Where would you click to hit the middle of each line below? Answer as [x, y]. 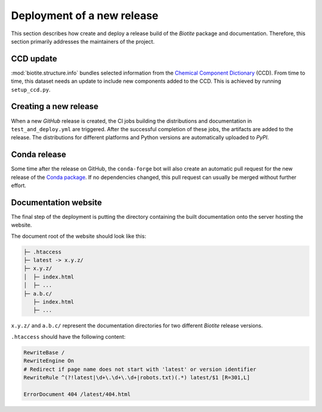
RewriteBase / [44, 352]
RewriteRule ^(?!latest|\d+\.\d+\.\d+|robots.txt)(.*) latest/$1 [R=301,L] [137, 377]
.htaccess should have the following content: [68, 336]
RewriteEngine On [49, 361]
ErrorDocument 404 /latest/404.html [77, 394]
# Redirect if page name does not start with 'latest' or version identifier [140, 369]
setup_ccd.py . [31, 89]
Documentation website [57, 202]
